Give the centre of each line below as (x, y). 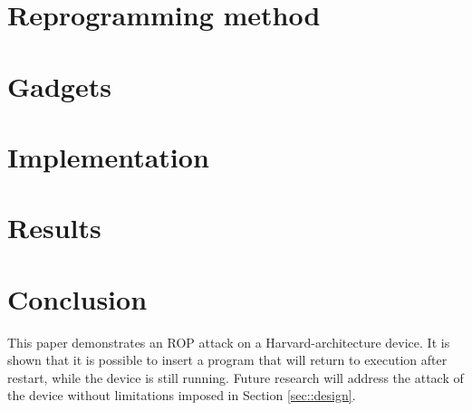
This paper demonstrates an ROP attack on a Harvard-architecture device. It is (229, 342)
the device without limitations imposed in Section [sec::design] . (182, 395)
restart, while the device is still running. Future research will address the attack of (236, 377)
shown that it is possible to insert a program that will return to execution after (227, 360)
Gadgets (59, 86)
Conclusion (77, 298)
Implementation (108, 156)
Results (54, 228)
